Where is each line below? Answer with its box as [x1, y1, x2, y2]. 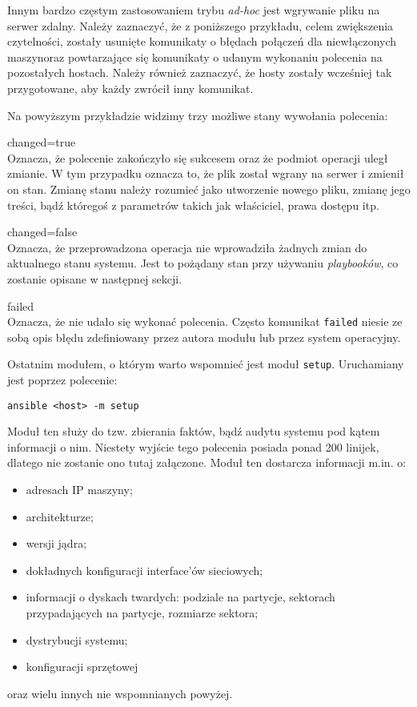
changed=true [7, 134, 76, 151]
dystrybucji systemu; [26, 631, 128, 648]
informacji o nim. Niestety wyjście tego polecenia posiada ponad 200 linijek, [7, 438, 379, 455]
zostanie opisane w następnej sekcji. [7, 270, 182, 287]
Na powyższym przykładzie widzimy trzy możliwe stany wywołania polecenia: [7, 106, 388, 123]
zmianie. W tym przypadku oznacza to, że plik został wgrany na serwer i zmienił [7, 165, 404, 182]
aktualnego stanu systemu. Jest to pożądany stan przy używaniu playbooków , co [7, 255, 399, 271]
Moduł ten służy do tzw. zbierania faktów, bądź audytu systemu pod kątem [7, 423, 380, 440]
